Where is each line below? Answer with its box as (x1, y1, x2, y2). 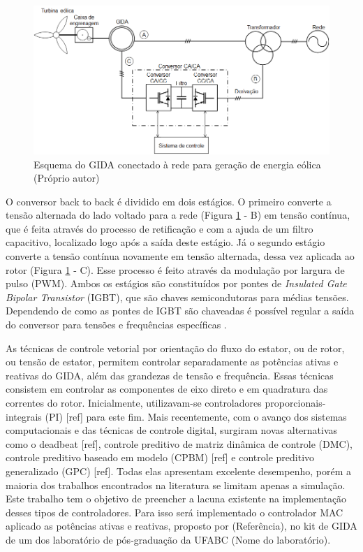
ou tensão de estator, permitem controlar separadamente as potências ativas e (6, 354, 339, 369)
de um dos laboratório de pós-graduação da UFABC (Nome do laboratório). (6, 532, 331, 546)
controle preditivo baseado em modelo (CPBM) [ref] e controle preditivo (6, 450, 315, 465)
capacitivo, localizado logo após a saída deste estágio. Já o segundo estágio (6, 235, 325, 249)
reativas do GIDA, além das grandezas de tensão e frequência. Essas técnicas (6, 368, 334, 382)
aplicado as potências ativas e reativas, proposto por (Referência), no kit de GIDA (6, 518, 357, 533)
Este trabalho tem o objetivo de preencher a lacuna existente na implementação (6, 491, 347, 506)
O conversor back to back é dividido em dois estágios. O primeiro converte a (6, 194, 332, 208)
